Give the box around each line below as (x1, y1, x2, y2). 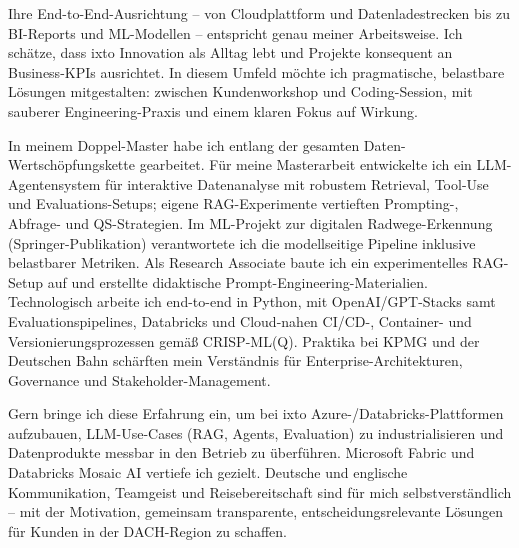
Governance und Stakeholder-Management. (8, 369, 271, 390)
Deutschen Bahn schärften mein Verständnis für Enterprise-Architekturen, (8, 350, 463, 371)
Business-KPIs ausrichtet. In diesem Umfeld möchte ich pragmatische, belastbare (8, 61, 505, 82)
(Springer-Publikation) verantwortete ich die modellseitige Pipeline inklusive (8, 232, 476, 253)
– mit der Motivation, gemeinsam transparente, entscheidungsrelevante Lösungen (8, 501, 503, 522)
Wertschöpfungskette (8, 154, 135, 175)
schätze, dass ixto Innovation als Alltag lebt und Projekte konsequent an (8, 42, 453, 63)
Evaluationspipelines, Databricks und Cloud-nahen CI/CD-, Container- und (8, 310, 472, 331)
